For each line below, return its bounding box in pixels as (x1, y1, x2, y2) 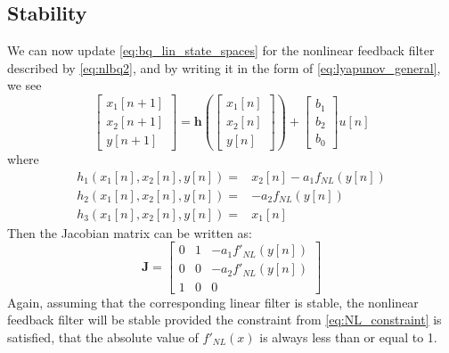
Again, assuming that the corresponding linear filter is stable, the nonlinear (7, 292, 419, 311)
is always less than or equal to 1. (259, 327, 437, 346)
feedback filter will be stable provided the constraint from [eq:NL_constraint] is (7, 310, 442, 329)
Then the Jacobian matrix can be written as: (7, 223, 252, 242)
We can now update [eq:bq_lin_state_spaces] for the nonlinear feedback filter (7, 41, 435, 60)
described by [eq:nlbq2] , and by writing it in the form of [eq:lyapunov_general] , (7, 58, 441, 77)
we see (7, 76, 42, 94)
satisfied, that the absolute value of (7, 327, 199, 346)
